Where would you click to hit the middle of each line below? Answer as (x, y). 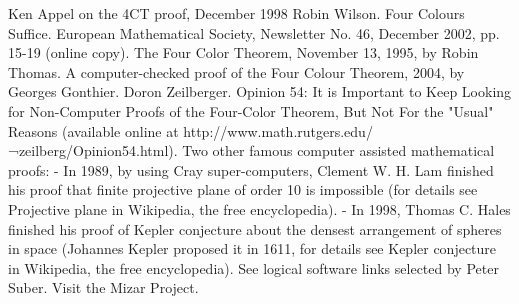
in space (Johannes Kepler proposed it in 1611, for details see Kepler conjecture (252, 248)
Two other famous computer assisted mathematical (338, 150)
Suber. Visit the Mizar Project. (103, 287)
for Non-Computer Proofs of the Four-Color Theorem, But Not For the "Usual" (251, 110)
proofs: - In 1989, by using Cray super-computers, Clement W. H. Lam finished (251, 169)
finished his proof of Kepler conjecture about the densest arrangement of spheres (255, 228)
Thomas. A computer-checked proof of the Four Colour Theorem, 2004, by (236, 71)
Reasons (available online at (93, 130)
